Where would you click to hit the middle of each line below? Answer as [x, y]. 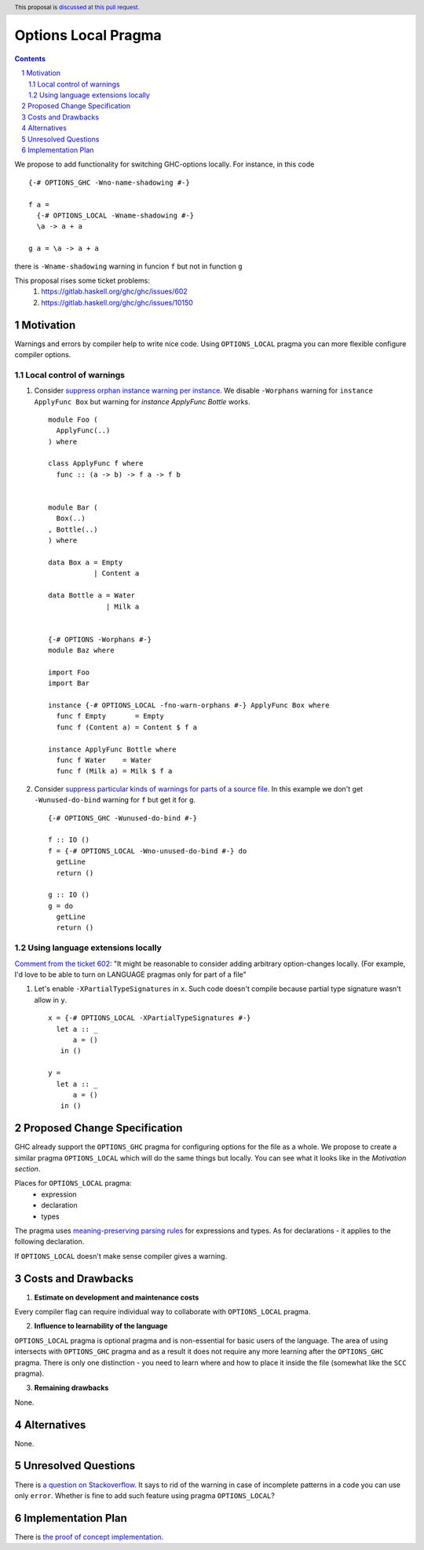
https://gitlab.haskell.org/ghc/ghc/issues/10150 [117, 302]
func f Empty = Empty [110, 716]
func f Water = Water [104, 760]
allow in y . [51, 1000]
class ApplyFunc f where [96, 464]
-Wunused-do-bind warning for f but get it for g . [115, 800]
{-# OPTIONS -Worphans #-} [100, 639]
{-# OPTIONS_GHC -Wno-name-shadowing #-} [109, 182]
